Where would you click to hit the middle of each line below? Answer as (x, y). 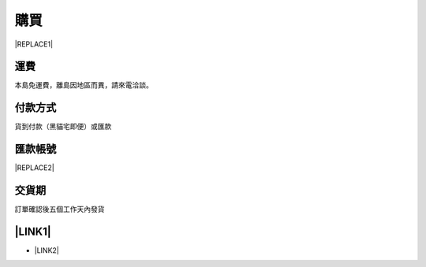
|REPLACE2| (34, 168)
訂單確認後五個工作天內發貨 (60, 210)
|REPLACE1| (34, 44)
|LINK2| (47, 250)
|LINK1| (33, 231)
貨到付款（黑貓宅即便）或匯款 (63, 127)
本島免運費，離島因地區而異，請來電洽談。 (84, 85)
